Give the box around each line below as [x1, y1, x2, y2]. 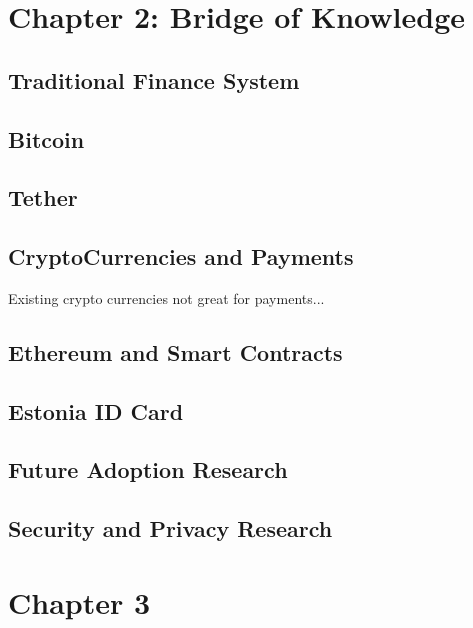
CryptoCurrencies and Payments [8, 241, 354, 272]
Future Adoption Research [8, 454, 288, 485]
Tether [8, 182, 78, 213]
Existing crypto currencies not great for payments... [8, 287, 325, 308]
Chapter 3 [8, 581, 151, 622]
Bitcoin [8, 123, 85, 154]
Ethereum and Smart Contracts [8, 336, 343, 367]
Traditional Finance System [8, 64, 300, 95]
